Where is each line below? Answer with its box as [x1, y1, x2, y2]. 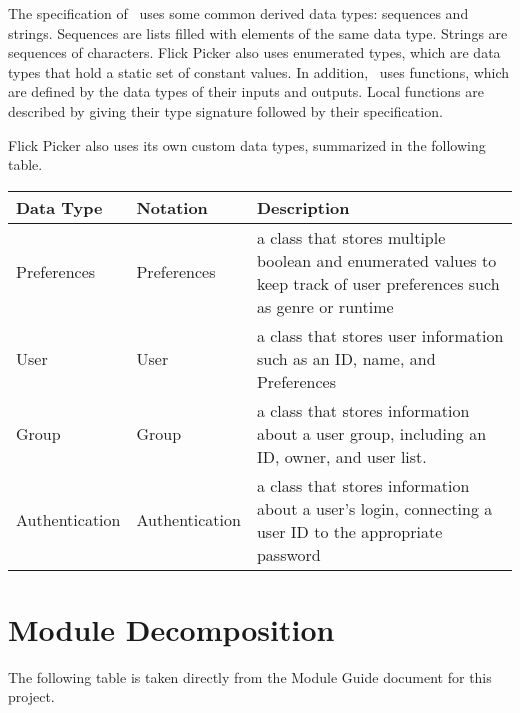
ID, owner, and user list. [256, 444, 427, 468]
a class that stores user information [256, 323, 504, 347]
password [256, 542, 321, 566]
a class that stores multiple [256, 225, 446, 249]
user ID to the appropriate [256, 519, 443, 543]
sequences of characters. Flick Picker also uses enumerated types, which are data [8, 42, 501, 63]
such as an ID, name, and [256, 346, 436, 370]
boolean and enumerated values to [256, 248, 497, 272]
